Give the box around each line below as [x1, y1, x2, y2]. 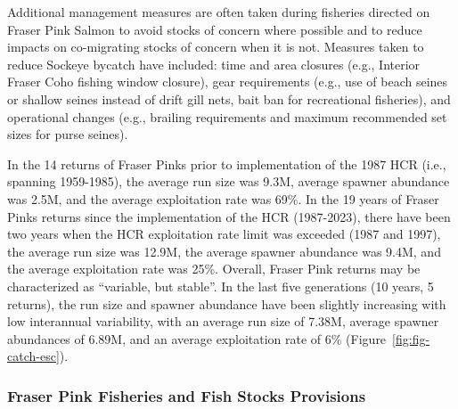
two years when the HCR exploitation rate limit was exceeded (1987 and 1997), [7, 225, 441, 243]
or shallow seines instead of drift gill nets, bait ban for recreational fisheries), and [7, 89, 451, 108]
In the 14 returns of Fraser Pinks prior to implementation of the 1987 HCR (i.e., [7, 154, 446, 173]
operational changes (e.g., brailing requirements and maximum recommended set [7, 107, 447, 126]
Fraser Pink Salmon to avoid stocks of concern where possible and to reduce [7, 20, 422, 38]
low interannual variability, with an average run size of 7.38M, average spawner [7, 312, 439, 331]
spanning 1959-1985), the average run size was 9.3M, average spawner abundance [7, 172, 450, 191]
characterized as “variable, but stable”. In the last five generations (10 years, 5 [7, 276, 434, 295]
